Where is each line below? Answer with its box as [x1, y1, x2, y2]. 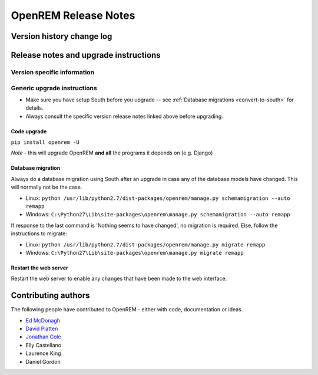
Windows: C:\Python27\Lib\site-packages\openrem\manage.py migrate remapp [25, 249, 244, 256]
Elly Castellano [25, 341, 62, 348]
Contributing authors [11, 291, 90, 301]
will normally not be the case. [11, 183, 82, 191]
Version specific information [11, 68, 94, 76]
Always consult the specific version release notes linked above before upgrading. [25, 113, 223, 120]
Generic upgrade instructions [11, 84, 97, 92]
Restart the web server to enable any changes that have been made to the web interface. [11, 275, 227, 282]
